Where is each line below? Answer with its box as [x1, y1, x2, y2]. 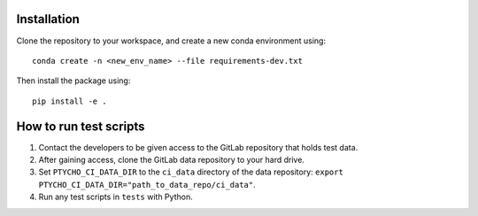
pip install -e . [32, 96, 107, 106]
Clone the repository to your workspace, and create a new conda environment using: [16, 35, 327, 46]
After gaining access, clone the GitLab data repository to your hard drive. [38, 154, 305, 165]
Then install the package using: [16, 75, 131, 86]
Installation [16, 12, 80, 27]
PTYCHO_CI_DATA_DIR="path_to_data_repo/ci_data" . [38, 179, 256, 189]
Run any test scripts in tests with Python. [38, 191, 194, 203]
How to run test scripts [16, 119, 145, 134]
